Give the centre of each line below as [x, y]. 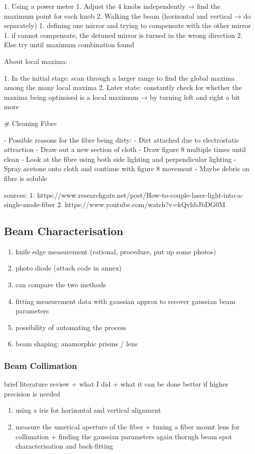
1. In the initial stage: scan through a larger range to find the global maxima [119, 77]
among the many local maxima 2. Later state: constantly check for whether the [123, 87]
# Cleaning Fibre [30, 123]
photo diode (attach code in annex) [69, 268]
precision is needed [32, 393]
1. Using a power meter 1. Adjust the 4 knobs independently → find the [112, 6]
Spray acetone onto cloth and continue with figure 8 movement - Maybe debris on [127, 168]
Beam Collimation [40, 365]
